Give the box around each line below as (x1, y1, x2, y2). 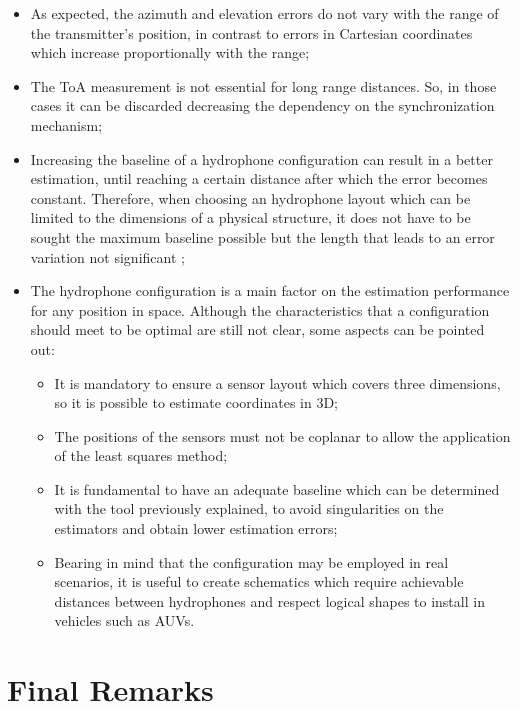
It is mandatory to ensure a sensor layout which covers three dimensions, (54, 372, 501, 393)
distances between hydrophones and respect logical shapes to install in (54, 590, 485, 611)
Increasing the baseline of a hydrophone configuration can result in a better (30, 148, 493, 169)
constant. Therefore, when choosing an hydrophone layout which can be (30, 187, 471, 208)
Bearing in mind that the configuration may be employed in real (54, 551, 449, 572)
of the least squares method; (54, 445, 228, 466)
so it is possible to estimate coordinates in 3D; (54, 392, 338, 413)
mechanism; (30, 114, 103, 135)
